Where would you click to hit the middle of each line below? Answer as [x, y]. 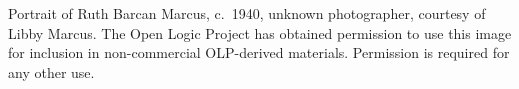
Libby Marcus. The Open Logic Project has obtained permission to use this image [260, 32]
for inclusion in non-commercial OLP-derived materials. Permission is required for [259, 52]
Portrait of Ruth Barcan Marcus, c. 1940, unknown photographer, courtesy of [247, 13]
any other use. [51, 71]
